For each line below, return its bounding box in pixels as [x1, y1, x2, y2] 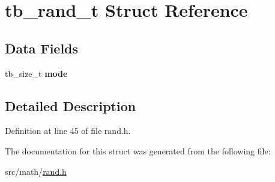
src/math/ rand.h [5, 165, 67, 177]
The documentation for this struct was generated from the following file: [5, 144, 271, 157]
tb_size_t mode [5, 67, 68, 79]
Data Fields [5, 38, 79, 57]
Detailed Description [5, 96, 136, 115]
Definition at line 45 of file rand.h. [5, 124, 131, 137]
